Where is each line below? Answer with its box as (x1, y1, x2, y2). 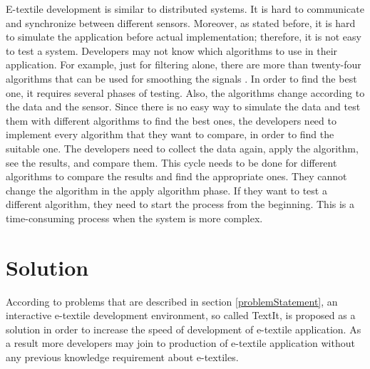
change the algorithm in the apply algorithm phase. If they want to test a (6, 182, 327, 197)
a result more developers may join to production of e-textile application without (6, 336, 355, 350)
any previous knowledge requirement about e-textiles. (6, 350, 239, 364)
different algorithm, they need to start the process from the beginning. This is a (6, 197, 355, 212)
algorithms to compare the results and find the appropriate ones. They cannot (6, 169, 347, 184)
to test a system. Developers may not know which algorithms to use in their (6, 43, 338, 58)
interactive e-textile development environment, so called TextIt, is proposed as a (6, 308, 356, 323)
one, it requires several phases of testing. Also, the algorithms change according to (6, 85, 365, 100)
